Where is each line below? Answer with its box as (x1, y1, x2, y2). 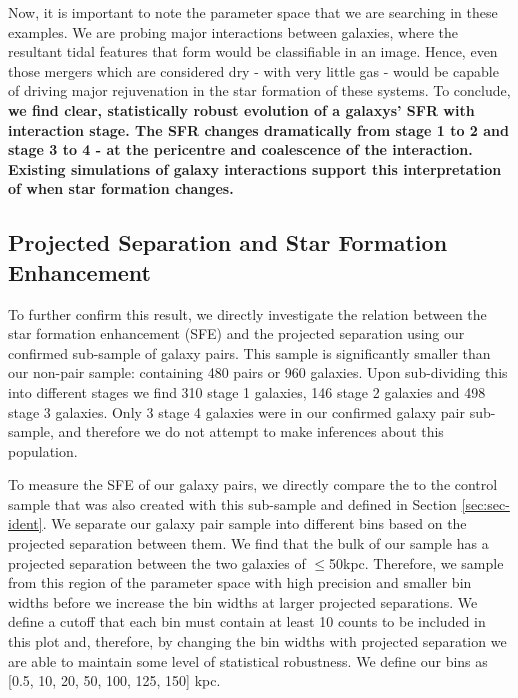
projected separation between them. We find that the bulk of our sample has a (8, 533, 489, 554)
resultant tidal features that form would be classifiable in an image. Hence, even (8, 41, 498, 62)
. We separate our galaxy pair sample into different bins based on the (42, 513, 467, 534)
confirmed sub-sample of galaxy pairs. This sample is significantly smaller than (8, 342, 491, 363)
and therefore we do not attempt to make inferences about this (58, 421, 444, 442)
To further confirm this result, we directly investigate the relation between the (8, 303, 487, 324)
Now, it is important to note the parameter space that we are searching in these (8, 2, 498, 22)
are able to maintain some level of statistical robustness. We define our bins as (8, 650, 488, 671)
